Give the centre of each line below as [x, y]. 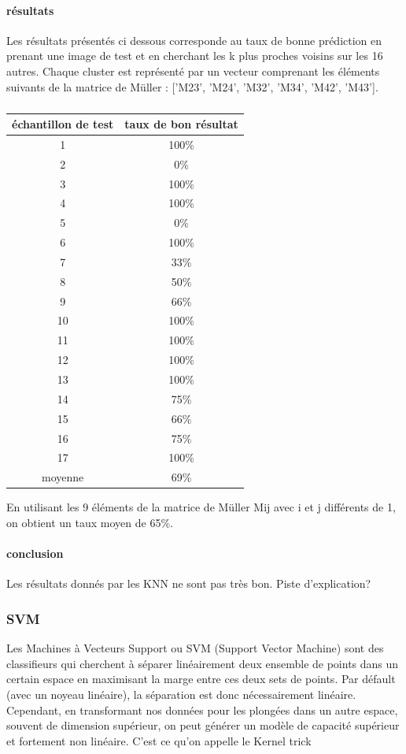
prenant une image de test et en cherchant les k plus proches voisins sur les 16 [195, 56]
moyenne [63, 477]
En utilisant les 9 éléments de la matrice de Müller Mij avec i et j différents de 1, [201, 507]
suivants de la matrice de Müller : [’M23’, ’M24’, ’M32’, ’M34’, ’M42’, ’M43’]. [192, 86]
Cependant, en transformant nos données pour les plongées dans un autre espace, [202, 709]
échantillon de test [63, 124]
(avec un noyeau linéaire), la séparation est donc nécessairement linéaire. [181, 694]
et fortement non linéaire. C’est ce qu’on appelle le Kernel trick [159, 740]
